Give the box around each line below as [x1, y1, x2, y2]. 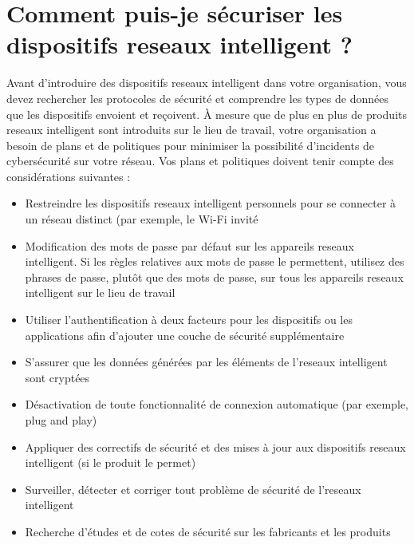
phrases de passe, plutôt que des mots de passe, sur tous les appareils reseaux [25, 268, 404, 285]
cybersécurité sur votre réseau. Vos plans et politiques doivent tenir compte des [6, 152, 394, 169]
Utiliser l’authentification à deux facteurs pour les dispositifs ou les [25, 311, 353, 328]
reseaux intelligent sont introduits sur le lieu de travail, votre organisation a [6, 121, 377, 138]
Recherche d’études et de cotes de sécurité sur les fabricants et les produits [25, 523, 391, 539]
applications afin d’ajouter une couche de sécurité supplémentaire [25, 326, 345, 343]
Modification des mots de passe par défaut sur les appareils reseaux [25, 237, 354, 254]
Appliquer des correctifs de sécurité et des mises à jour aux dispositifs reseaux [25, 438, 406, 455]
